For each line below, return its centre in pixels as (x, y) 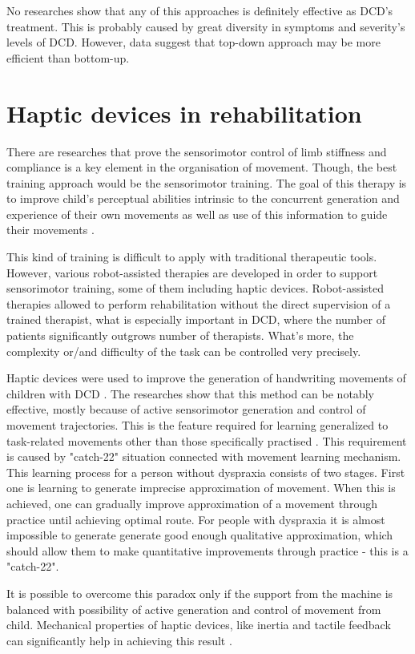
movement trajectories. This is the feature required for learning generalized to (197, 425)
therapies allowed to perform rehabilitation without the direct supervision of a (199, 303)
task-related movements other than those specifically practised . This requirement (207, 440)
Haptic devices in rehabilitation (184, 113)
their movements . (50, 230)
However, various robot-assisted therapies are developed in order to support (192, 272)
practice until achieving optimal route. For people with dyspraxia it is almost (196, 519)
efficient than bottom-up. (68, 57)
